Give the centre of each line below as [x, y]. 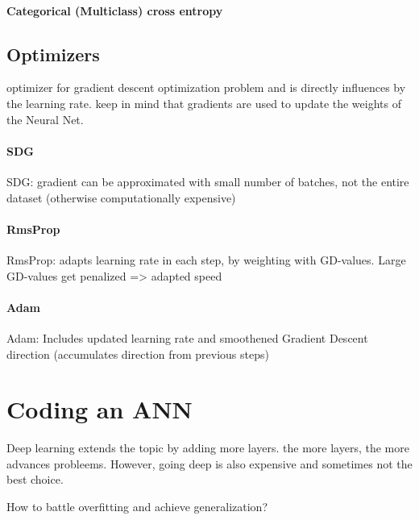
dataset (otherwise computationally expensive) [121, 197]
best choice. [35, 479]
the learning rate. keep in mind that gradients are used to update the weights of [204, 103]
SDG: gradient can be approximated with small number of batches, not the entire [208, 181]
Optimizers [53, 54]
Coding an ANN [100, 409]
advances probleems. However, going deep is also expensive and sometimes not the [209, 463]
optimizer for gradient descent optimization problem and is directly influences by [206, 87]
